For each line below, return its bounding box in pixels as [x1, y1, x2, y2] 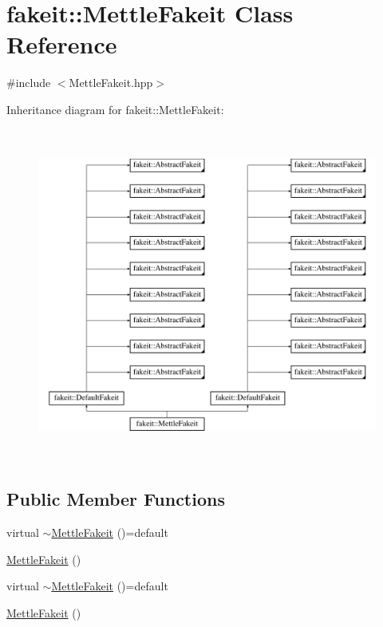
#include [6, 74, 51, 91]
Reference [6, 28, 117, 61]
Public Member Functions [6, 487, 225, 511]
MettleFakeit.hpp [69, 74, 153, 91]
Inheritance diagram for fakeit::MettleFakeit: [6, 101, 224, 117]
